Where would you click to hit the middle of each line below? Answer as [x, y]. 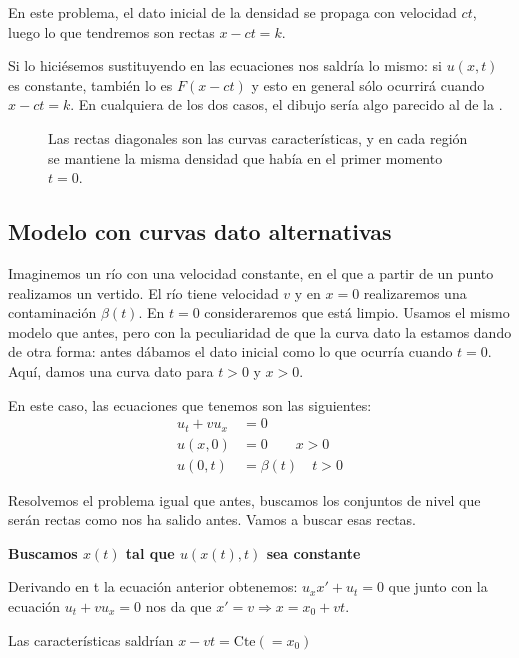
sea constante [313, 552]
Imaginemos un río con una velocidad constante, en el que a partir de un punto [251, 272]
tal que [150, 552]
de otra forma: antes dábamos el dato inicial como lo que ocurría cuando [230, 351]
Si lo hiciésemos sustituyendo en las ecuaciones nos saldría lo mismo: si [225, 65]
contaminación [52, 312]
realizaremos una [415, 292]
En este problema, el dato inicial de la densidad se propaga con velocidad [232, 12]
